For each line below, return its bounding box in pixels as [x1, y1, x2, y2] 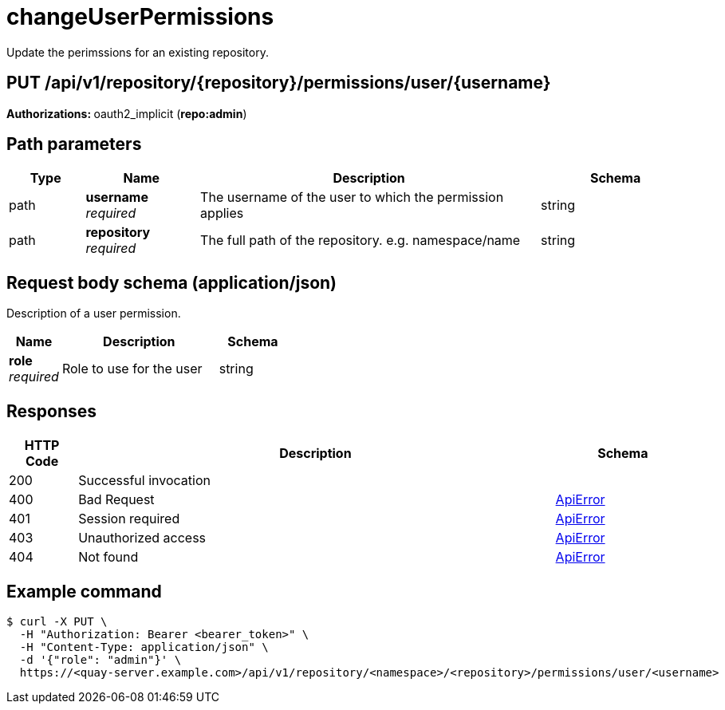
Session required [78, 511, 180, 527]
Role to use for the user [61, 361, 203, 377]
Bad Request [78, 491, 155, 508]
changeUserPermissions [6, 3, 274, 30]
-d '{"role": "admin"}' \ [19, 653, 182, 666]
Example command [6, 581, 162, 602]
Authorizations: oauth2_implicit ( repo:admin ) [6, 106, 247, 120]
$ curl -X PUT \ [6, 614, 108, 628]
